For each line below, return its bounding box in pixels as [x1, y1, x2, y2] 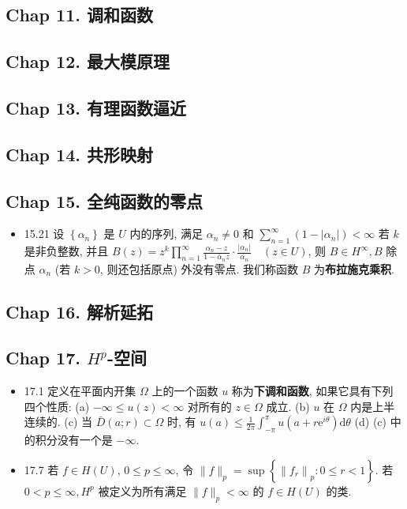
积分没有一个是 [35, 432, 113, 448]
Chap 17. [6, 345, 80, 370]
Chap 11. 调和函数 [6, 2, 153, 27]
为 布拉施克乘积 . [314, 260, 394, 277]
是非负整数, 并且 [24, 243, 109, 259]
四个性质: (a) [24, 398, 90, 414]
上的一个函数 [151, 383, 218, 399]
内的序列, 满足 [129, 225, 203, 242]
